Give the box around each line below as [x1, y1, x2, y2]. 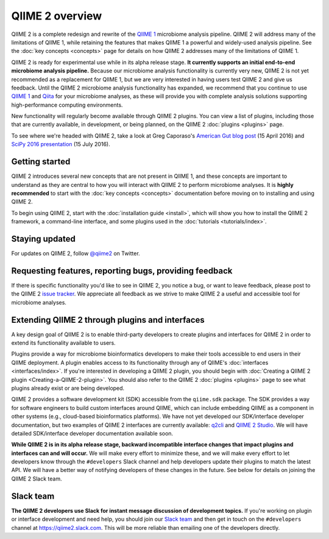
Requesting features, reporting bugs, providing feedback [11, 266, 233, 276]
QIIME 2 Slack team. [11, 475, 62, 482]
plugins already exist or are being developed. [11, 384, 125, 392]
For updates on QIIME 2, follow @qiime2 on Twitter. [11, 250, 140, 257]
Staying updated [11, 233, 76, 244]
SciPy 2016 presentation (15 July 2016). [11, 141, 110, 148]
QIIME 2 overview [11, 9, 102, 23]
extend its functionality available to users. [11, 339, 116, 347]
